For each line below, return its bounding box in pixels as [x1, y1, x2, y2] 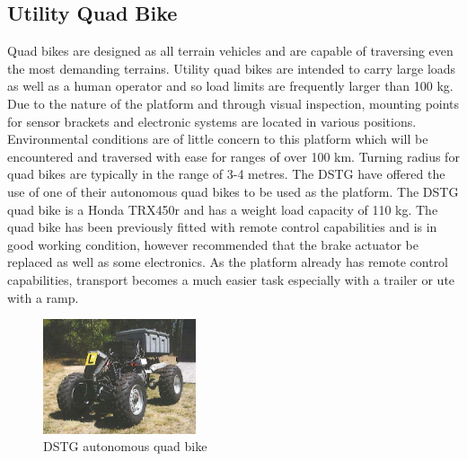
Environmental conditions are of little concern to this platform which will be [7, 129, 428, 148]
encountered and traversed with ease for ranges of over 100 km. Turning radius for [7, 146, 460, 165]
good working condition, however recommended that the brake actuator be [7, 235, 419, 253]
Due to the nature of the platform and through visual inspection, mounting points [7, 93, 460, 112]
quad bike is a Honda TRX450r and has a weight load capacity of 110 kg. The [7, 199, 438, 218]
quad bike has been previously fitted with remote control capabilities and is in [7, 217, 437, 236]
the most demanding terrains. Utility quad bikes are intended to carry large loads [7, 58, 456, 77]
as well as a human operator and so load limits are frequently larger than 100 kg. [7, 76, 454, 95]
